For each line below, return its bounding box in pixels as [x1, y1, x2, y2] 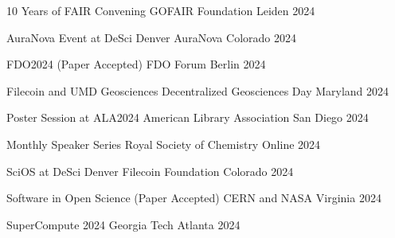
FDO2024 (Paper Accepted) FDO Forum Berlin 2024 [6, 56, 266, 72]
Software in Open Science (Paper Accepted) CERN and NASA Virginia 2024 [6, 189, 381, 206]
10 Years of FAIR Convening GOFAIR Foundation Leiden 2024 [6, 2, 315, 18]
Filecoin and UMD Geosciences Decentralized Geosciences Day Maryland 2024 [6, 82, 389, 99]
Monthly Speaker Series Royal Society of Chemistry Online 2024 [6, 135, 321, 152]
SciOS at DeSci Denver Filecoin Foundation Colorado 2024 [6, 162, 294, 179]
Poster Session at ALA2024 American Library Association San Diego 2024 [6, 109, 369, 126]
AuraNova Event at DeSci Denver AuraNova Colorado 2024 [6, 29, 296, 45]
